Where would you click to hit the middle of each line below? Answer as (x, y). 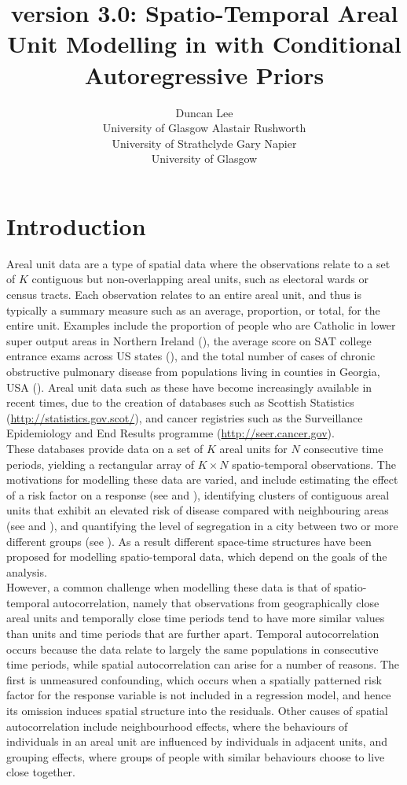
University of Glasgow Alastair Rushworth (204, 128)
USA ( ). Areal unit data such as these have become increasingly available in (189, 387)
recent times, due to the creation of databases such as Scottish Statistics (180, 402)
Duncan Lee (204, 112)
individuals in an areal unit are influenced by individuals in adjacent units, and (197, 741)
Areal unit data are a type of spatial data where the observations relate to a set (198, 263)
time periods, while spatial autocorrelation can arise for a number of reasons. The (203, 664)
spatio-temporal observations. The (314, 464)
